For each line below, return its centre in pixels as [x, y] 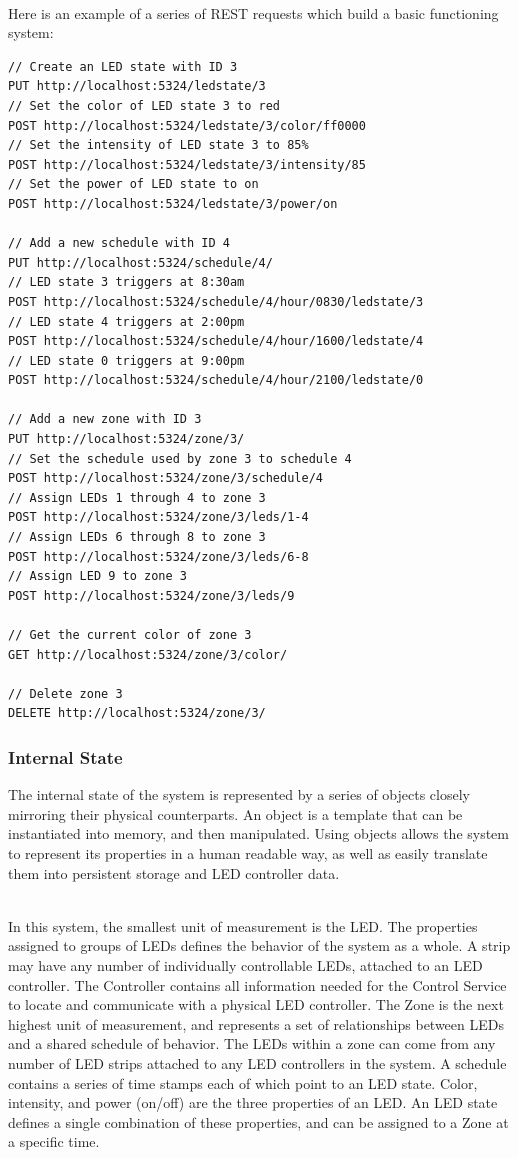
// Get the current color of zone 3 [130, 635]
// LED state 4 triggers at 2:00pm [126, 321]
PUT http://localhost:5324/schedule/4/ [140, 262]
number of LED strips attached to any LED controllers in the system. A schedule [257, 1062]
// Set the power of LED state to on [133, 184]
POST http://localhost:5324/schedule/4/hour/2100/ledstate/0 [216, 380]
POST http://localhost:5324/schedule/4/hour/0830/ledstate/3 [216, 301]
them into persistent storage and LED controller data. [174, 872]
